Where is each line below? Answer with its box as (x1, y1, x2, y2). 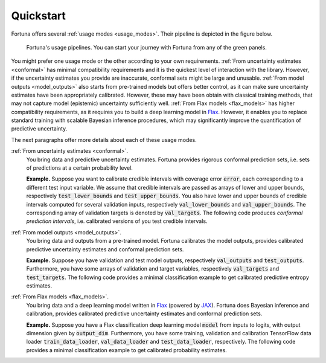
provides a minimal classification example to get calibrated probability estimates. (26, 346, 228, 353)
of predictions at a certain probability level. (26, 164, 133, 172)
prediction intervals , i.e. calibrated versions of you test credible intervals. (26, 217, 208, 225)
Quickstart (11, 9, 66, 22)
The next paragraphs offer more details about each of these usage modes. (11, 136, 197, 143)
